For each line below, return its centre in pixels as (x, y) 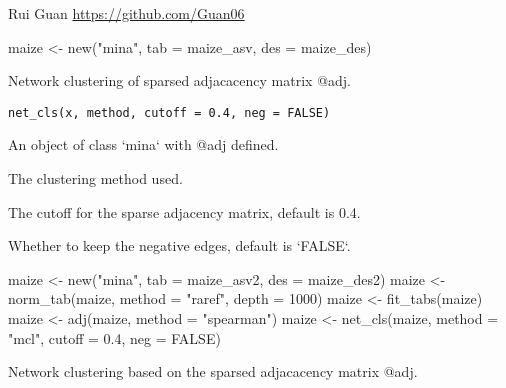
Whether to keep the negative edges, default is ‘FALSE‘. (179, 245)
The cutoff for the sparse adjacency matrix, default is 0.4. (184, 211)
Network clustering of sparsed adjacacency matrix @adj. (179, 80)
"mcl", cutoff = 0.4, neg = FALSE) (114, 337)
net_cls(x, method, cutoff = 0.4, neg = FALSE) (169, 112)
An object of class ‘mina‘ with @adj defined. (143, 144)
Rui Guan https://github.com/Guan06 (126, 13)
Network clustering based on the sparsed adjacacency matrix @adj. (213, 371)
